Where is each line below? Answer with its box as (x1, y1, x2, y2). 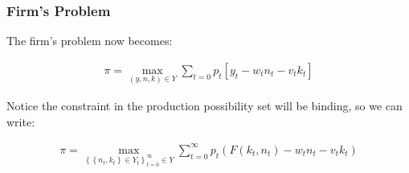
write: (6, 113, 35, 130)
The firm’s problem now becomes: (6, 32, 173, 49)
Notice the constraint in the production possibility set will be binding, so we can (6, 97, 403, 114)
